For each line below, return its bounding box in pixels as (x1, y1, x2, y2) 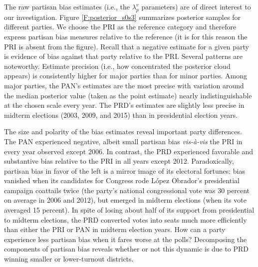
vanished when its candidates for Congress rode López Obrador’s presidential (4, 175, 240, 186)
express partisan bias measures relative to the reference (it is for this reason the (4, 31, 248, 41)
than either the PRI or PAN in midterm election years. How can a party (4, 224, 226, 235)
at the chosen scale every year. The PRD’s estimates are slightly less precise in (4, 100, 245, 110)
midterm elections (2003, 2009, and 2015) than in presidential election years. (4, 109, 238, 120)
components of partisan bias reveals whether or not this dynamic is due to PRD (4, 244, 249, 254)
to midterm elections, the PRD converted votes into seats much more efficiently (4, 214, 247, 225)
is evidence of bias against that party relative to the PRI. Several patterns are (4, 51, 243, 61)
